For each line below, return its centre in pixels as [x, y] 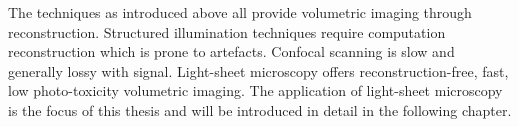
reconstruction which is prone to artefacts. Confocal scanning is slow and [231, 51]
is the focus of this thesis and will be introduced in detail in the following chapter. [260, 109]
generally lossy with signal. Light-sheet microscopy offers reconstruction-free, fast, [258, 70]
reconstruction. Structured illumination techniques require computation [227, 31]
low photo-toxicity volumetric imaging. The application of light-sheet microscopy [255, 90]
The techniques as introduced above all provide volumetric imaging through [240, 12]
